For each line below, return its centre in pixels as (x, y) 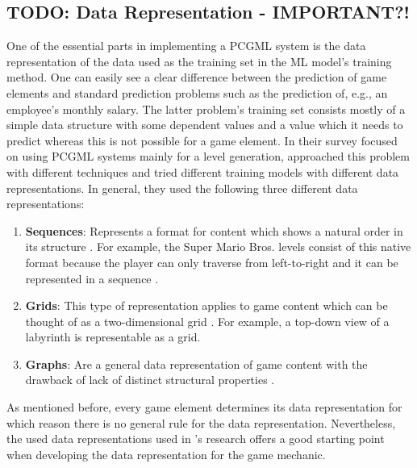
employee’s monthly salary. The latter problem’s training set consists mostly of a (206, 109)
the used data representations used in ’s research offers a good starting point (196, 439)
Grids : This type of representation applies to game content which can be (206, 305)
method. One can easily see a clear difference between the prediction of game (197, 77)
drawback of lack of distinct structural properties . (150, 380)
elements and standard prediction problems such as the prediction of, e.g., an (197, 92)
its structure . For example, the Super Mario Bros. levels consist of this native (218, 247)
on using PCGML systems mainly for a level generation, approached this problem (208, 156)
